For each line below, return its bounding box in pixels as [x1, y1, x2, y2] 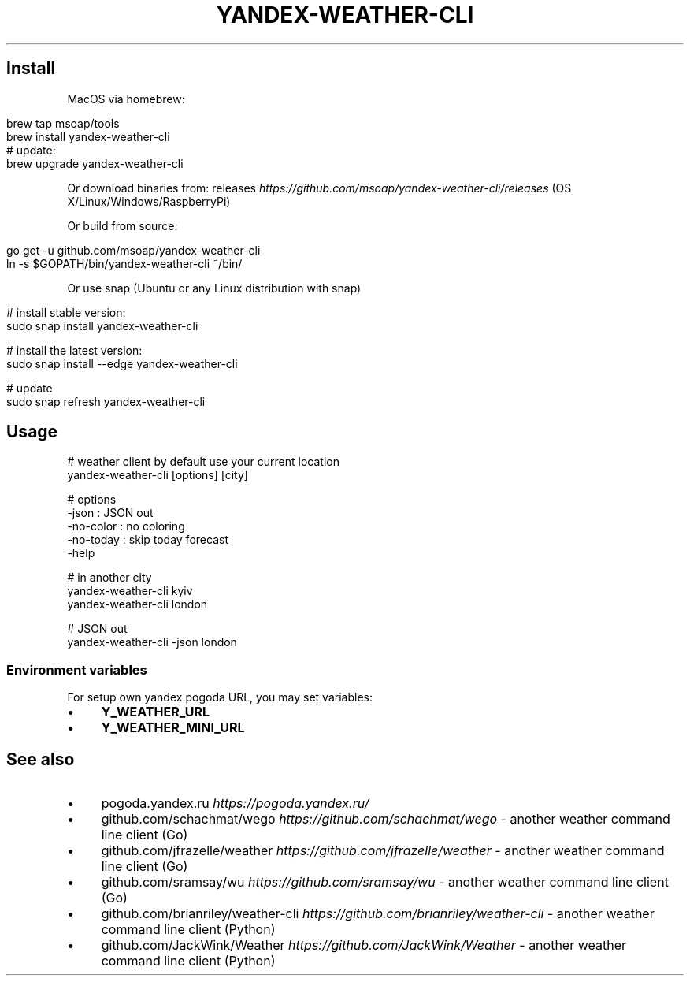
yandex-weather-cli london [67, 597, 208, 612]
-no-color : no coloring [67, 519, 185, 534]
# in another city [67, 571, 152, 585]
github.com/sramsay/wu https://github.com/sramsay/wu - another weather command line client [101, 874, 669, 891]
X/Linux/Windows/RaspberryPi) [67, 194, 231, 208]
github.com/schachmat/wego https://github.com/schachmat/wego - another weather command [101, 811, 670, 828]
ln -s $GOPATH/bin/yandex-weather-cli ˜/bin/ [6, 256, 243, 270]
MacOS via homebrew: [67, 91, 185, 106]
